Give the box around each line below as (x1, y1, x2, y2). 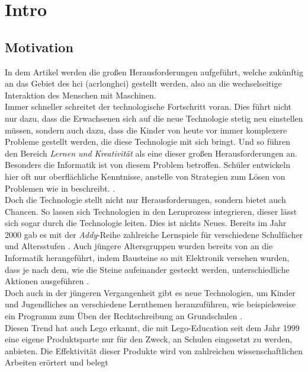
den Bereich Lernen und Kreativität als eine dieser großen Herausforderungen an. (5, 147, 297, 159)
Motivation (5, 37, 73, 56)
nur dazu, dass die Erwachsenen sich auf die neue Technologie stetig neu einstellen (5, 112, 303, 124)
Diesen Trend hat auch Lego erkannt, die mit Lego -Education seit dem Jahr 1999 (5, 321, 300, 333)
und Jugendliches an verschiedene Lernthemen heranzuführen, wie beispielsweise (5, 298, 296, 310)
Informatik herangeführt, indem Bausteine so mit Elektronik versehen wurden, (5, 252, 290, 264)
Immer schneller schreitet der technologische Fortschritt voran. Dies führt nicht (5, 100, 292, 113)
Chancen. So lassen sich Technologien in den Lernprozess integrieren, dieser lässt (5, 205, 297, 217)
